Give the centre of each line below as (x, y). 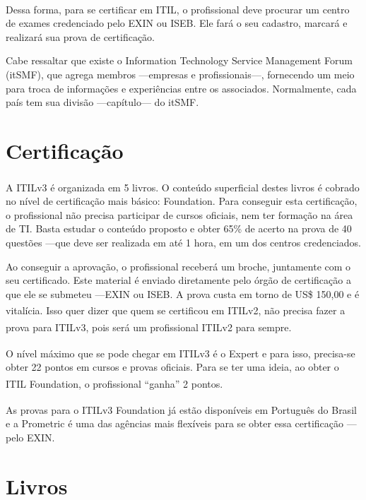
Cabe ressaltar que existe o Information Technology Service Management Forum (179, 60)
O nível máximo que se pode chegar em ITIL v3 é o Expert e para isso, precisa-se (181, 353)
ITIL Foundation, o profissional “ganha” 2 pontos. (114, 383)
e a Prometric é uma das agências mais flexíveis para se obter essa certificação (175, 423)
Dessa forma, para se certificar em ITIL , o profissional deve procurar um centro (178, 9)
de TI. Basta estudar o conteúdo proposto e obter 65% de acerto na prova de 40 (179, 228)
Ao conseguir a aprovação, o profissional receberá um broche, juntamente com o (178, 266)
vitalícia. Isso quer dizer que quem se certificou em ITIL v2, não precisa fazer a (176, 310)
